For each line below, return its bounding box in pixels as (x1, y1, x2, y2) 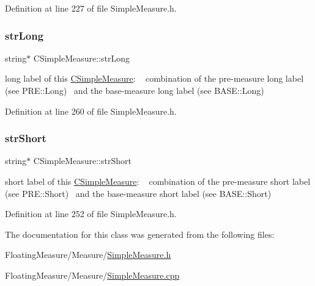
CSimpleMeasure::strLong (33, 51, 130, 64)
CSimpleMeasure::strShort (33, 154, 132, 167)
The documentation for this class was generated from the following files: (5, 227, 275, 240)
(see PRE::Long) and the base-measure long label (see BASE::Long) (5, 84, 264, 96)
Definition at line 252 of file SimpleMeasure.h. (5, 207, 177, 220)
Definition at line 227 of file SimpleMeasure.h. (5, 2, 177, 14)
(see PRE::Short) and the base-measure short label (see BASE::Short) (5, 187, 272, 199)
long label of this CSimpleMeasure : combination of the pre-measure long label (5, 72, 304, 85)
